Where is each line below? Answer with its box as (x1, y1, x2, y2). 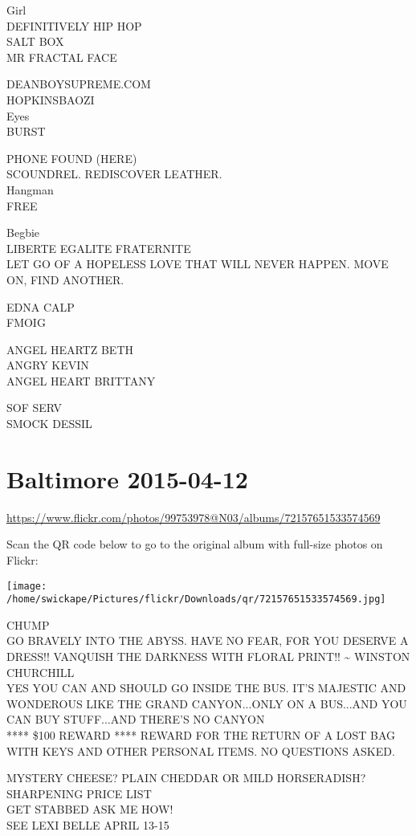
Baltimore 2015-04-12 (6, 462, 248, 495)
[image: (6, 580, 47, 592)
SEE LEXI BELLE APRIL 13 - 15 (6, 817, 169, 833)
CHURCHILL (6, 663, 75, 680)
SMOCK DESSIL (6, 415, 92, 432)
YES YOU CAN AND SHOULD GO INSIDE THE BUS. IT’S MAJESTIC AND (6, 679, 406, 696)
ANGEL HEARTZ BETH (6, 341, 133, 357)
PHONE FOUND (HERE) (6, 149, 137, 166)
